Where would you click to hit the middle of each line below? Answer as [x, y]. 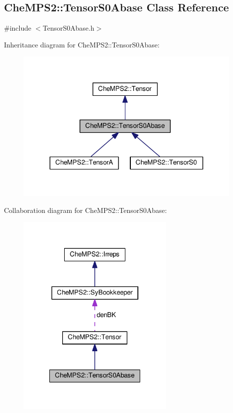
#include [18, 28]
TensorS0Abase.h [68, 28]
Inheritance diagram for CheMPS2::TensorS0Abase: [82, 44]
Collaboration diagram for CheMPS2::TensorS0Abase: [85, 210]
